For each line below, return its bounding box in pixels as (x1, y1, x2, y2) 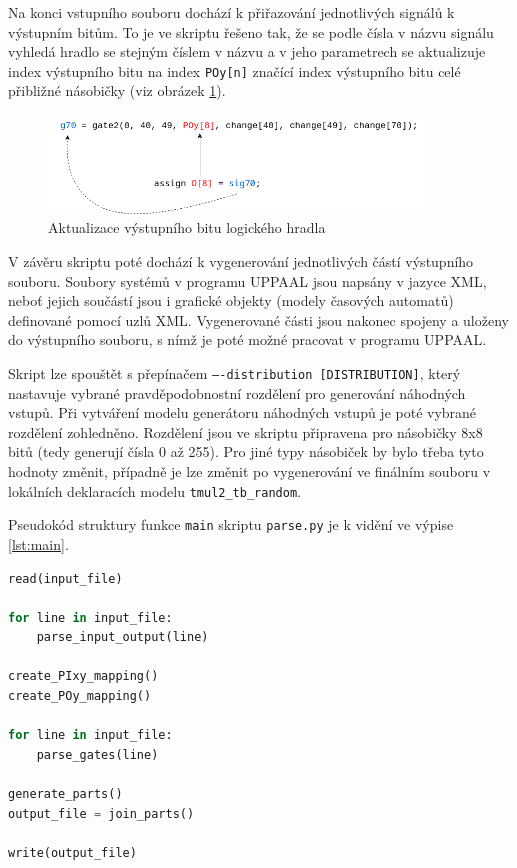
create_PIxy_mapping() (8, 669, 159, 684)
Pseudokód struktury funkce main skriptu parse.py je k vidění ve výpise (8, 514, 454, 535)
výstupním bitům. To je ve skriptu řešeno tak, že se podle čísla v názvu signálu (8, 21, 494, 42)
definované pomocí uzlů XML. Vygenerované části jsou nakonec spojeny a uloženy (8, 309, 509, 330)
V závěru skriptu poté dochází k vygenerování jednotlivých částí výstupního (8, 251, 474, 271)
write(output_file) (8, 845, 137, 860)
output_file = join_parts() (8, 806, 195, 821)
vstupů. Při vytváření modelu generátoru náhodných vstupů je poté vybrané (8, 402, 477, 423)
